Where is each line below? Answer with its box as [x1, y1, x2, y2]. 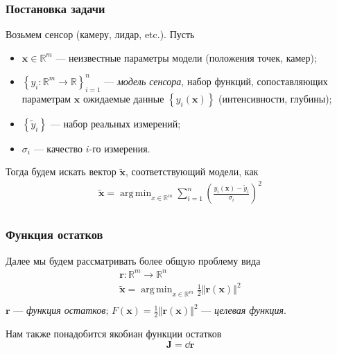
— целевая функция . [201, 303, 286, 317]
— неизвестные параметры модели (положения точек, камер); [55, 50, 317, 64]
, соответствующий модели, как [125, 164, 259, 179]
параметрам [21, 91, 71, 105]
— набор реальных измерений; [50, 116, 181, 130]
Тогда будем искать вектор [6, 164, 116, 179]
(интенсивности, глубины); [218, 91, 332, 105]
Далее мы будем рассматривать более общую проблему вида [6, 253, 261, 267]
